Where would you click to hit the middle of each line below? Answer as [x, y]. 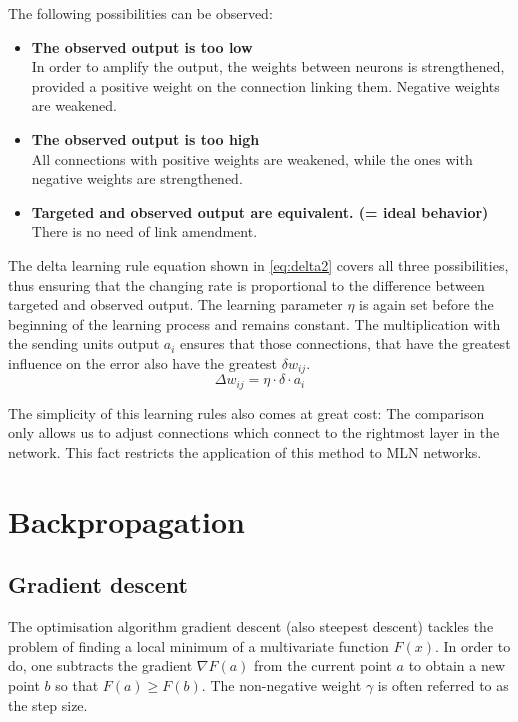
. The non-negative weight [281, 684]
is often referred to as [443, 684]
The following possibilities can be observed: [140, 13]
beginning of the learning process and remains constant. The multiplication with [254, 323]
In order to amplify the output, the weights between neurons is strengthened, [268, 66]
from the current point [323, 665]
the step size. [48, 704]
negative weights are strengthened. [137, 178]
